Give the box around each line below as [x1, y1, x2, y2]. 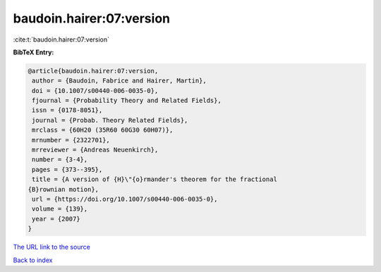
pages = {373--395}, [32, 166, 103, 173]
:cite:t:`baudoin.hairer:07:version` [13, 35, 109, 44]
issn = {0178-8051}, [32, 106, 103, 114]
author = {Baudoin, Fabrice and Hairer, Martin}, [32, 77, 207, 85]
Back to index [13, 256, 53, 264]
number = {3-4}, [32, 156, 88, 163]
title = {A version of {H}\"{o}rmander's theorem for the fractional [32, 175, 278, 183]
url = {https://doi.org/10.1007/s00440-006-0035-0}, [32, 195, 218, 203]
